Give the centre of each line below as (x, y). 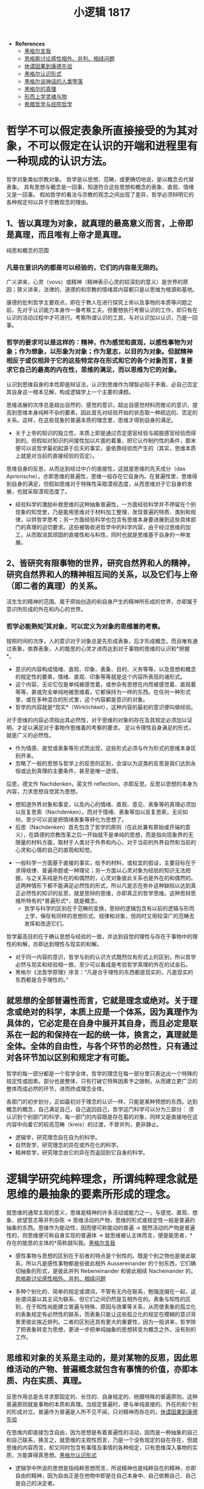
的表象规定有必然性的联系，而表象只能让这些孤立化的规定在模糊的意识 (103, 1314)
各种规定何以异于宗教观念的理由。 (49, 202)
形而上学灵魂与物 (46, 97)
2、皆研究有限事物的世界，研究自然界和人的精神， (101, 563)
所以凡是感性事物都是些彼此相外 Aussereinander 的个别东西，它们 (108, 1263)
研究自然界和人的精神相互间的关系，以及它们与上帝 (102, 574)
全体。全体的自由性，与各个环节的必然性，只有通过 (102, 1046)
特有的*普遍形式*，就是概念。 (63, 901)
